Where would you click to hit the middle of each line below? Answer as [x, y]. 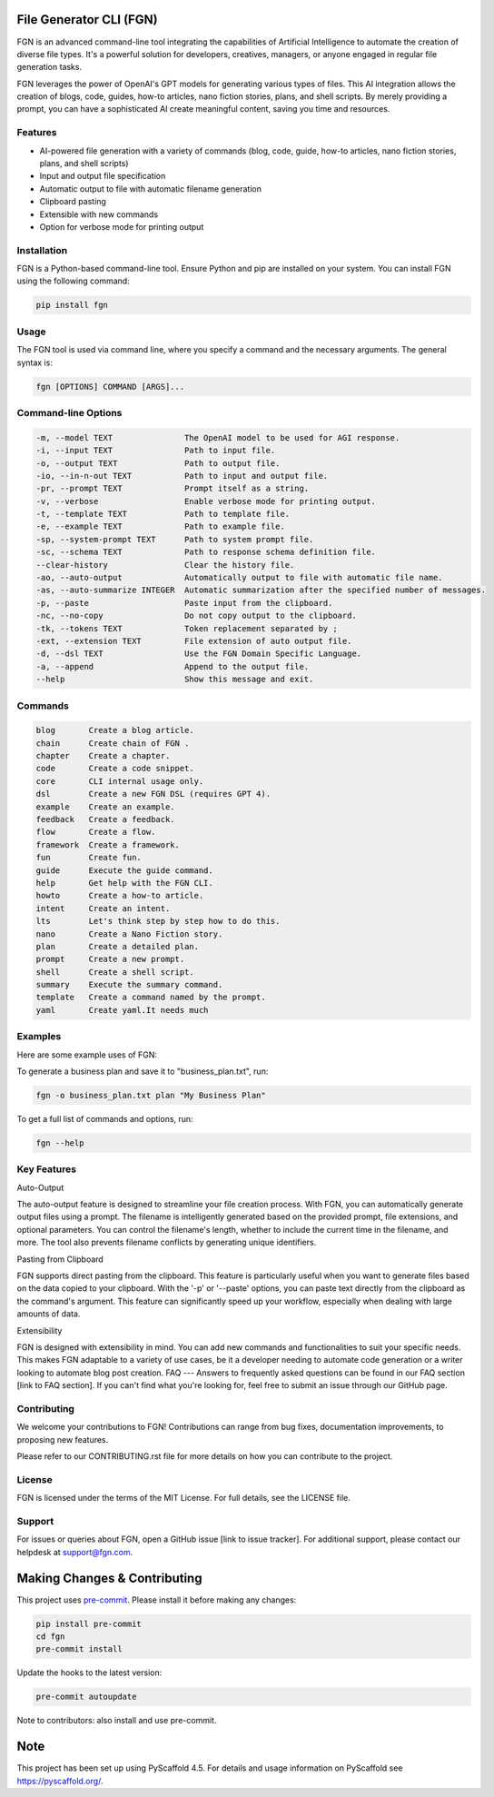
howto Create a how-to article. [120, 896]
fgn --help [60, 1143]
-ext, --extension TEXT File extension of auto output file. [194, 641]
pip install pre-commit [89, 1623]
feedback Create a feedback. [106, 819]
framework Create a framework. [108, 844]
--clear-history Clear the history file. [165, 565]
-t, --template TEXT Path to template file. [163, 514]
